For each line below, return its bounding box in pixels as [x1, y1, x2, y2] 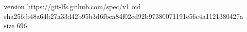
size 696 [4, 20, 27, 31]
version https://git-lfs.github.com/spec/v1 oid [4, 1, 141, 11]
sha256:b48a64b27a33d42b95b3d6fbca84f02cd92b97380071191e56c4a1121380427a [4, 11, 244, 21]
